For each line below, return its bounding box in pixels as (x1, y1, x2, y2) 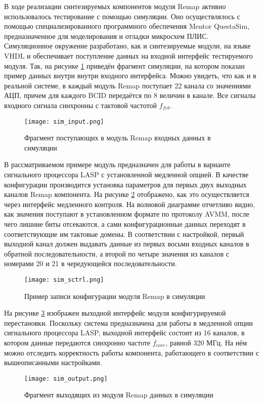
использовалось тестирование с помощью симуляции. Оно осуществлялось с (4, 11, 240, 21)
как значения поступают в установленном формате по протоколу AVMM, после (4, 209, 249, 219)
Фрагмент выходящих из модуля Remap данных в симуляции (24, 389, 213, 400)
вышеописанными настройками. (4, 357, 102, 368)
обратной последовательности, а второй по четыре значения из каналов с (4, 248, 229, 259)
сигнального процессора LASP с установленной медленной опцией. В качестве (4, 169, 249, 179)
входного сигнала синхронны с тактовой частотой (4, 99, 157, 110)
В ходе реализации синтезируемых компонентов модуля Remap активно (4, 1, 226, 11)
